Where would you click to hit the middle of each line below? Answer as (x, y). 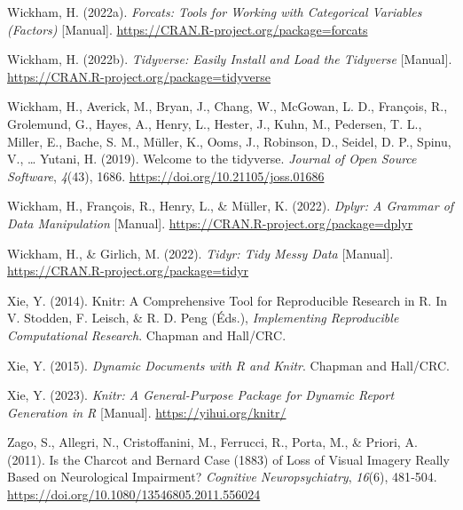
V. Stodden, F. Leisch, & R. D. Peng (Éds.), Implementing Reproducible (203, 318)
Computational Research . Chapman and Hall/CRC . (147, 335)
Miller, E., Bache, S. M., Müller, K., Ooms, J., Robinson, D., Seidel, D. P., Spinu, (229, 141)
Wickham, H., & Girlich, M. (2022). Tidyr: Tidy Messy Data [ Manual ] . (200, 253)
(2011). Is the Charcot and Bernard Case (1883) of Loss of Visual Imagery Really (228, 459)
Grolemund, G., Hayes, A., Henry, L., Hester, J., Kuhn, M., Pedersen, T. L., (215, 123)
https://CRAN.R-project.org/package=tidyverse (139, 76)
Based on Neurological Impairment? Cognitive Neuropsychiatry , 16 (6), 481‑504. (222, 477)
